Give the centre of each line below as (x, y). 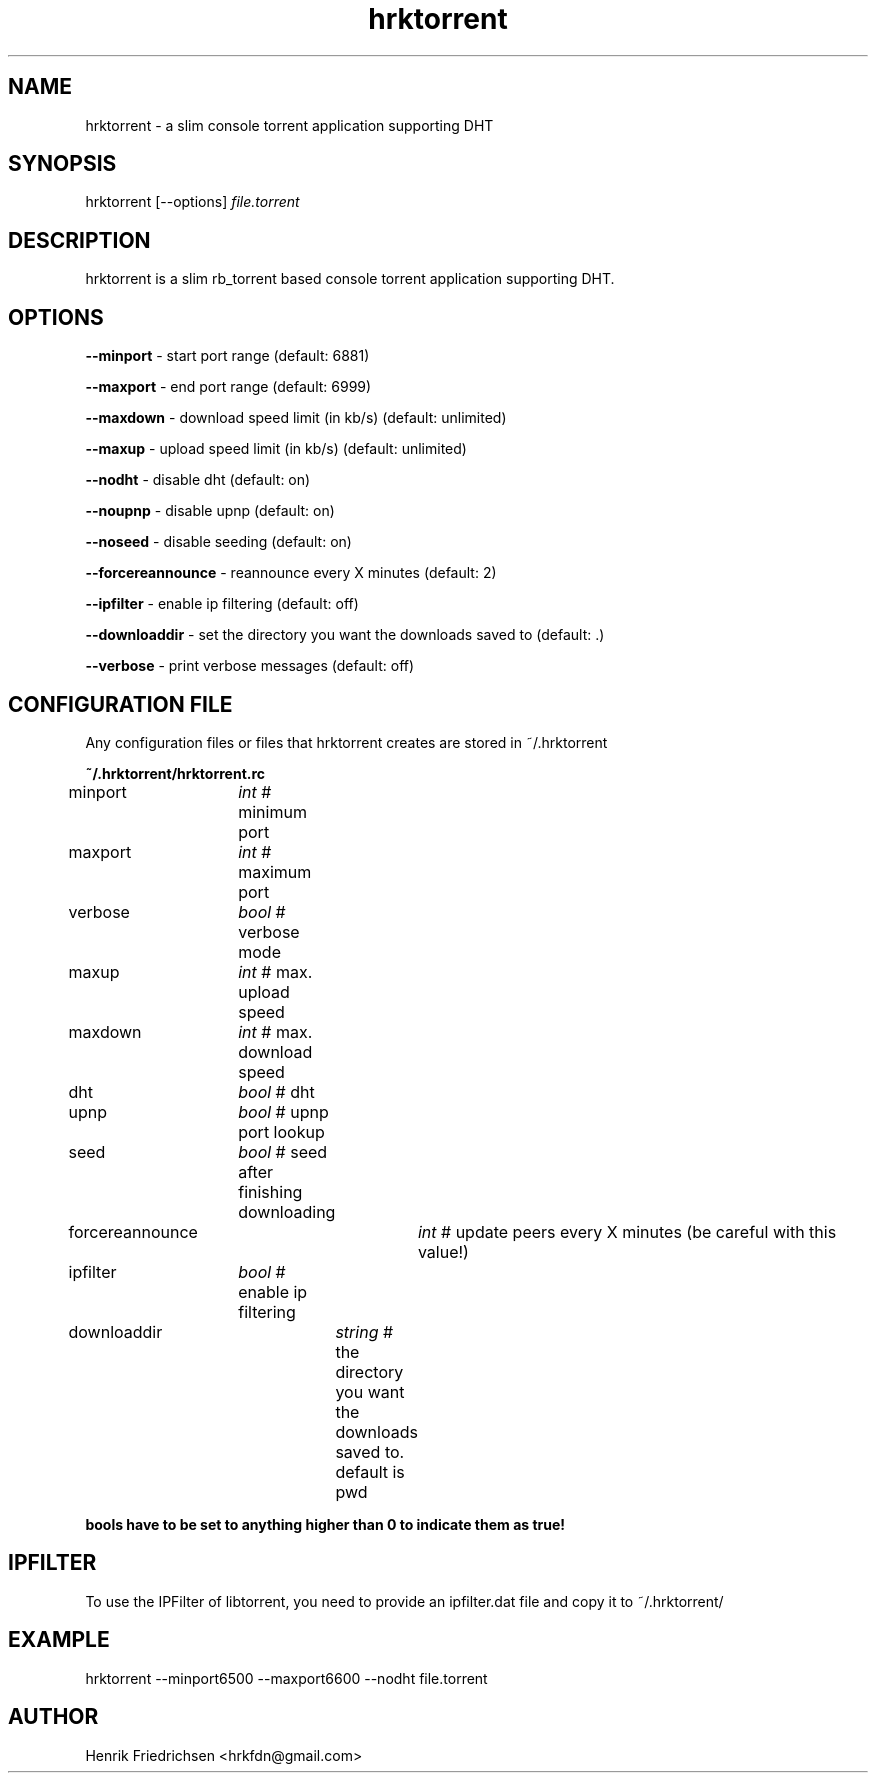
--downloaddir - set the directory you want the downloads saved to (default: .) (345, 635)
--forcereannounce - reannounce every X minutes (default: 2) (291, 573)
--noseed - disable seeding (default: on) (218, 542)
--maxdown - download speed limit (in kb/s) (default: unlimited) (296, 418)
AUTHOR (53, 1717)
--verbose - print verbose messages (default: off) (250, 666)
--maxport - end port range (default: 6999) (228, 387)
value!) (443, 1251)
